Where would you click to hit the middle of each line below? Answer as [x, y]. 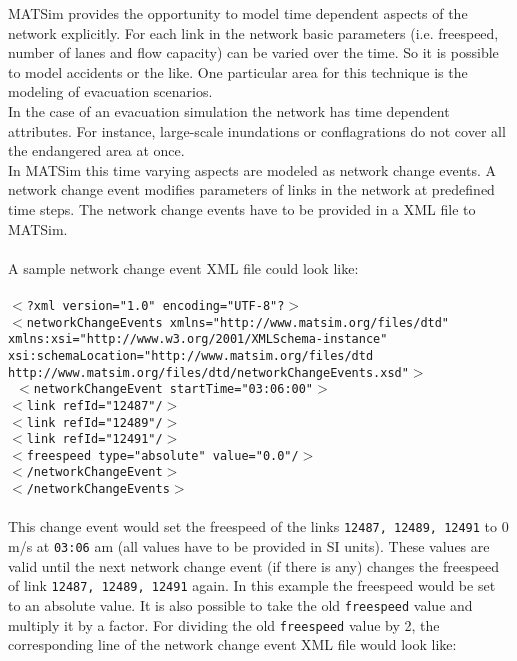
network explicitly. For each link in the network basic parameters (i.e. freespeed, [253, 32]
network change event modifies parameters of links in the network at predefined [251, 189]
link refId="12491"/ [94, 439]
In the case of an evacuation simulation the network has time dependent [229, 110]
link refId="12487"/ [94, 405]
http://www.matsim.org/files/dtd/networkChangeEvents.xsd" [208, 372]
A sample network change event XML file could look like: [183, 267]
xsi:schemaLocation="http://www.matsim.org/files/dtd [191, 355]
